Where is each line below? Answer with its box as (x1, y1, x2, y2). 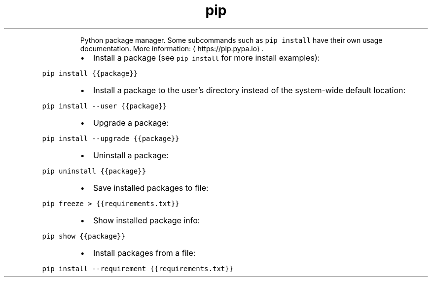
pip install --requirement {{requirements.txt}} (42, 264, 234, 273)
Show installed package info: (93, 215, 200, 225)
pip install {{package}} (42, 69, 138, 77)
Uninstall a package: (93, 150, 169, 160)
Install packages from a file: (93, 247, 196, 258)
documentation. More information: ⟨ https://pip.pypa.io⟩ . (80, 44, 264, 53)
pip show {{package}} (42, 232, 125, 240)
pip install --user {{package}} (42, 102, 167, 110)
